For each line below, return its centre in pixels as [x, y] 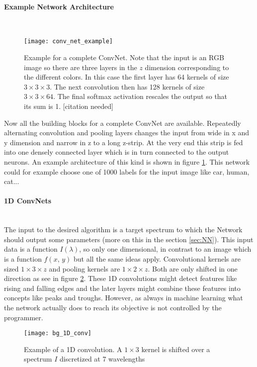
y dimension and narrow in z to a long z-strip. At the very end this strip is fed [124, 142]
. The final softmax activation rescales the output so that [140, 96]
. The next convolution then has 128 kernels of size [127, 86]
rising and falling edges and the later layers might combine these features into [122, 288]
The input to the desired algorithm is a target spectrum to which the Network [123, 229]
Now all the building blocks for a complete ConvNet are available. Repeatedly [123, 123]
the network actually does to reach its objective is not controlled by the [113, 307]
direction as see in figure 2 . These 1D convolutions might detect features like [121, 278]
